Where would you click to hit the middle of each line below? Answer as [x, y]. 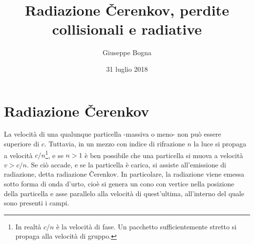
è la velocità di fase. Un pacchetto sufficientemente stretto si [147, 226]
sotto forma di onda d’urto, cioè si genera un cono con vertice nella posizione [119, 184]
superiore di [22, 144]
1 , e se [54, 154]
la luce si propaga [220, 144]
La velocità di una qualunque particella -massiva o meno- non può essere [113, 134]
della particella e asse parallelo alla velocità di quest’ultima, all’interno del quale [124, 193]
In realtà [28, 226]
